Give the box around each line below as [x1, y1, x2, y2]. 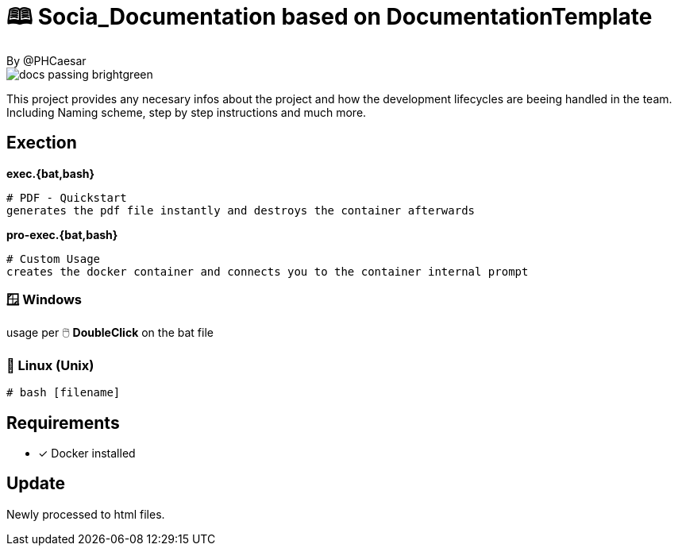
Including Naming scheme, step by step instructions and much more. [6, 105, 367, 119]
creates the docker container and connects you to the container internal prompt [6, 264, 529, 278]
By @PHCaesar [6, 53, 87, 68]
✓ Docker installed [38, 446, 136, 460]
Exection [6, 133, 77, 153]
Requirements [6, 412, 120, 433]
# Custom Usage [6, 252, 101, 265]
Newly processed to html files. [6, 507, 165, 521]
